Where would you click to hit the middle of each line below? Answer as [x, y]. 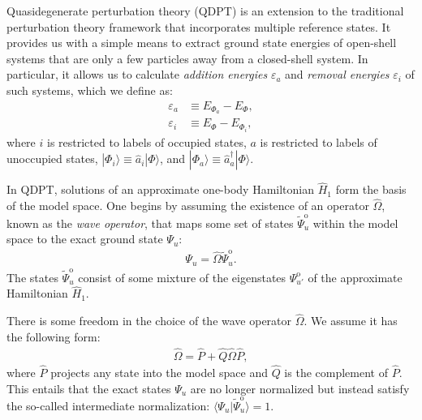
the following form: [54, 336]
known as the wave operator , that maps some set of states [150, 223]
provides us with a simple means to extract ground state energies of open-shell [202, 43]
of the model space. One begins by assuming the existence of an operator [188, 206]
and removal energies [337, 74]
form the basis [371, 189]
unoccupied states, [52, 159]
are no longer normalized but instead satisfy [300, 388]
